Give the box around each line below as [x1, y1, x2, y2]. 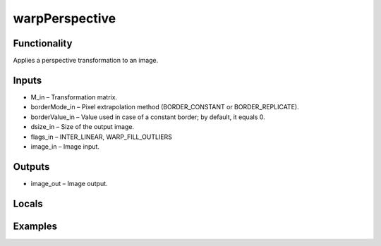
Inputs [13, 74, 42, 86]
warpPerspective [13, 11, 116, 26]
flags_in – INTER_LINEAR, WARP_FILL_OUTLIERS [30, 133, 173, 141]
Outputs [13, 161, 50, 173]
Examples [13, 220, 58, 232]
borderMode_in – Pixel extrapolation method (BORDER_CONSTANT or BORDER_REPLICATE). [30, 103, 299, 111]
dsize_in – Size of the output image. [30, 123, 134, 131]
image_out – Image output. [30, 179, 109, 187]
